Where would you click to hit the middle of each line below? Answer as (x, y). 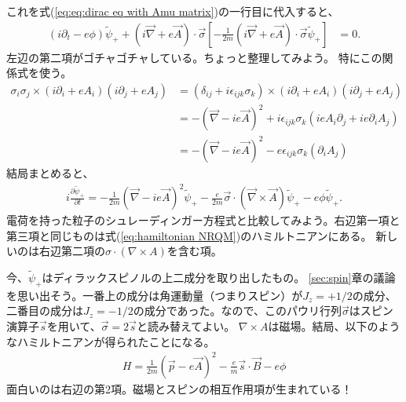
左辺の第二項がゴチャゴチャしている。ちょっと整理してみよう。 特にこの (194, 57)
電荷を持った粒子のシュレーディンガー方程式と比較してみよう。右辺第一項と (203, 220)
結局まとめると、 (50, 172)
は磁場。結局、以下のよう (334, 326)
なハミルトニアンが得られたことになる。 (111, 341)
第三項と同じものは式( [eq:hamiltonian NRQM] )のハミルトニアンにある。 (189, 235)
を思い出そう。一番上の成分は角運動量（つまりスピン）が (155, 295)
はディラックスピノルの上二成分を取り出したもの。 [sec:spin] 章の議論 (219, 278)
